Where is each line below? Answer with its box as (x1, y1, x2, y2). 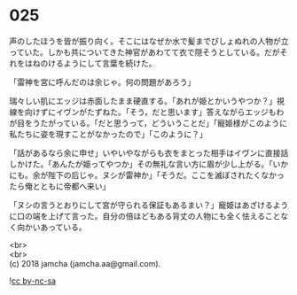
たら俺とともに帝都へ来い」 (9, 181, 111, 191)
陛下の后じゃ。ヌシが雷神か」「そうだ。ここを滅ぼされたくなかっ (47, 169, 285, 180)
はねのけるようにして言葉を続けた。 (24, 58, 157, 68)
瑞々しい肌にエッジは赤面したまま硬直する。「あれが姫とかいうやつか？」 (9, 95, 277, 106)
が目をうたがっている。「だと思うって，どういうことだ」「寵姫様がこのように (9, 117, 288, 128)
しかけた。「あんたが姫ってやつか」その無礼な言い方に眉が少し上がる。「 (9, 159, 273, 169)
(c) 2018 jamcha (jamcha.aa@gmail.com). (9, 258, 161, 268)
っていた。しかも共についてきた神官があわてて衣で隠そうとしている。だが (9, 46, 281, 58)
